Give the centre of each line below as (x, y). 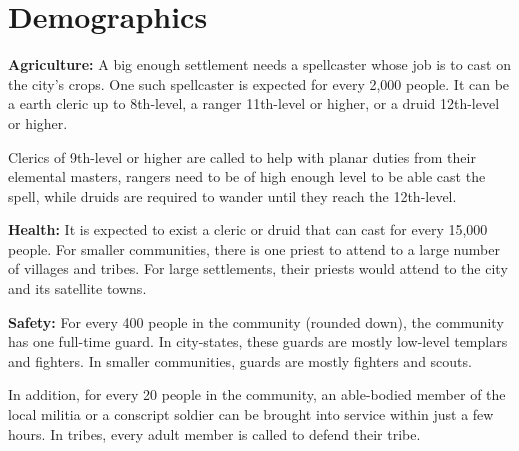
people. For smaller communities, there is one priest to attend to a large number (254, 248)
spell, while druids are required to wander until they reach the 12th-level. (232, 195)
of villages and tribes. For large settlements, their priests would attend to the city (258, 268)
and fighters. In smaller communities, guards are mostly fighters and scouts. (240, 360)
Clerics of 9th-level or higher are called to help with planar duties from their (242, 156)
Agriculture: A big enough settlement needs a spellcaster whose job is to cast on (259, 64)
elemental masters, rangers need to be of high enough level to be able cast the (247, 176)
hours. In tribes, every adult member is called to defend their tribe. (214, 433)
